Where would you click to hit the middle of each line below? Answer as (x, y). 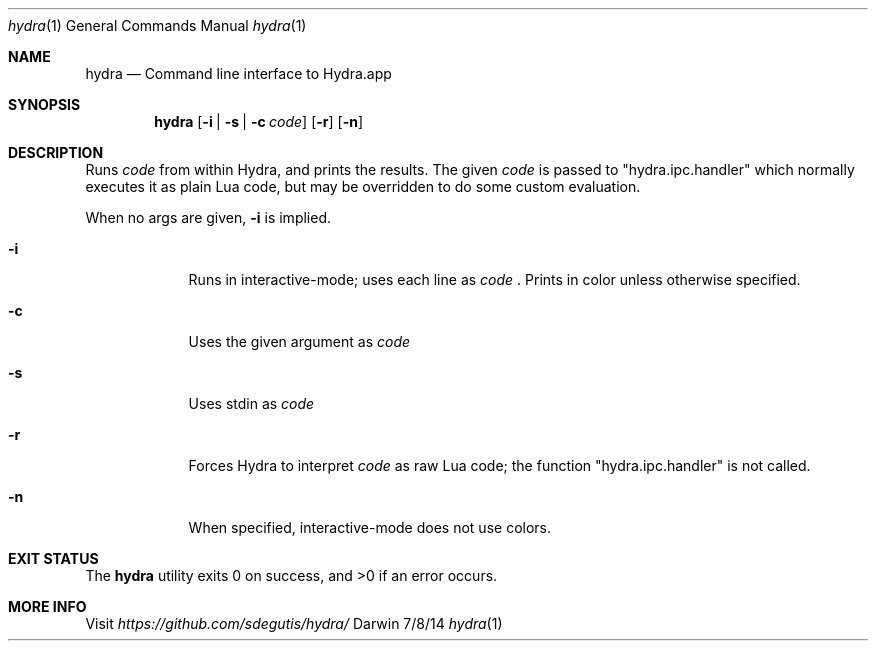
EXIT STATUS (53, 558)
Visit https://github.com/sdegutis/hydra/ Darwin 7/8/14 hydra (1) (294, 623)
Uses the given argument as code (299, 341)
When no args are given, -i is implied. (208, 217)
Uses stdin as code (251, 403)
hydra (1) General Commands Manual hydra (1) (157, 25)
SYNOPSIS (44, 104)
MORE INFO (47, 606)
